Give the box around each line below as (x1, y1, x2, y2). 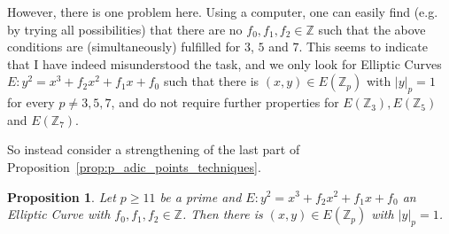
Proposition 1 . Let (7, 187, 116, 206)
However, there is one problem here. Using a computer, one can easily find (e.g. (7, 3, 438, 20)
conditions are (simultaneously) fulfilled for (7, 37, 241, 56)
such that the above (318, 19, 426, 38)
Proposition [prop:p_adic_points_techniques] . (7, 157, 261, 175)
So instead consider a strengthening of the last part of (7, 140, 300, 159)
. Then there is (182, 205, 263, 223)
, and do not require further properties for (111, 93, 339, 112)
